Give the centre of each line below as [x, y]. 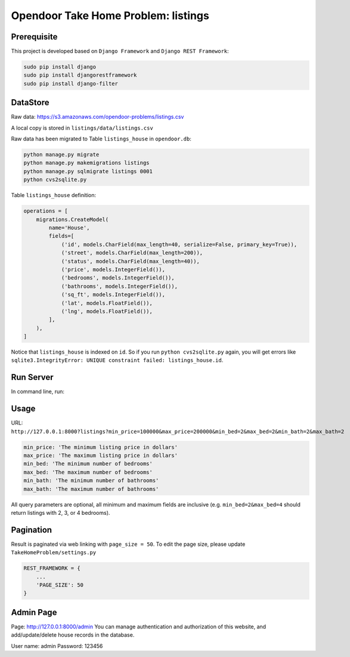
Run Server [32, 377]
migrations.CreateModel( [72, 219]
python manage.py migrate [61, 155]
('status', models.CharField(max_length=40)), [130, 261]
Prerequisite [34, 37]
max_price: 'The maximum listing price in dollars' [101, 456]
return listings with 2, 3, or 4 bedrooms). [61, 512]
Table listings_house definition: [54, 195]
